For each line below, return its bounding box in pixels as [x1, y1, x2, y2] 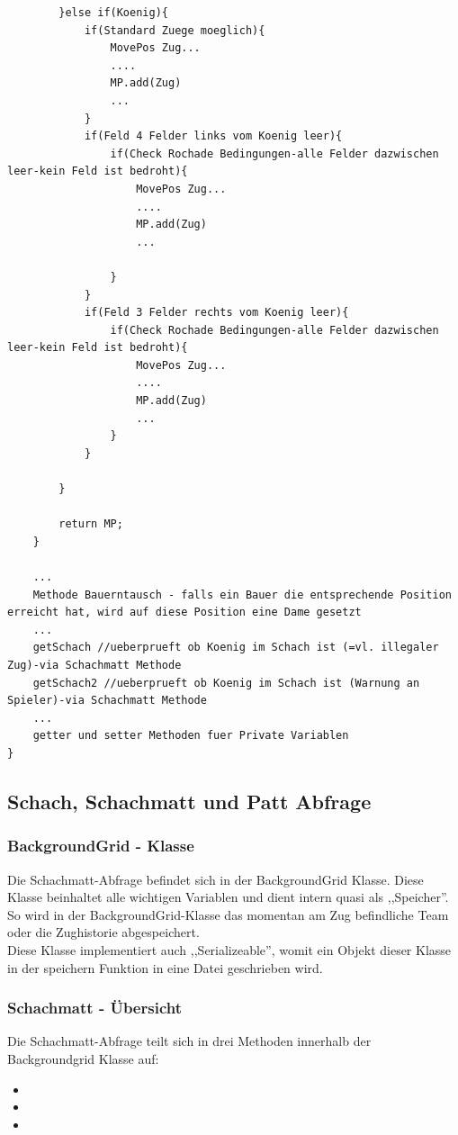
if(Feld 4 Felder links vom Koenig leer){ [84, 130, 343, 143]
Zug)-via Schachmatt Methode [7, 658, 182, 671]
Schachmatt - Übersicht [7, 996, 182, 1019]
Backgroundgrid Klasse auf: [7, 1049, 159, 1067]
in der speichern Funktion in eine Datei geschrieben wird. [7, 958, 323, 977]
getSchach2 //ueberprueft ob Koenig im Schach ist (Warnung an [32, 676, 420, 689]
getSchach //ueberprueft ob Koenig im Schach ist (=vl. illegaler [32, 641, 439, 654]
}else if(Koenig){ [58, 6, 168, 19]
